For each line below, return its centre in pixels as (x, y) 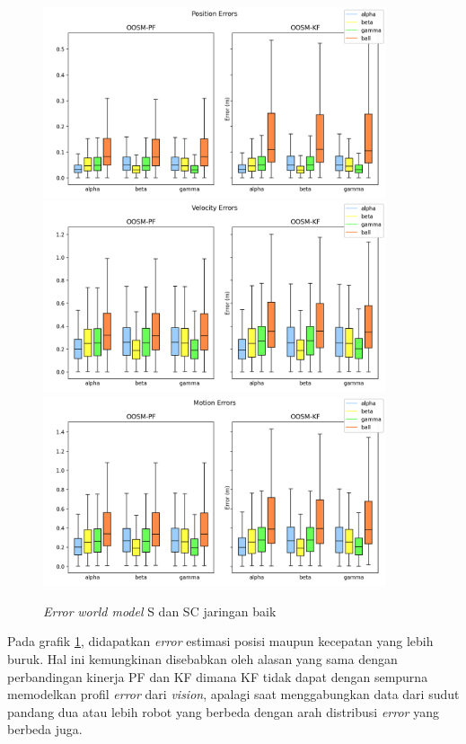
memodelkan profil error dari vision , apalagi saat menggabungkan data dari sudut (233, 694)
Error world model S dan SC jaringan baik (160, 611)
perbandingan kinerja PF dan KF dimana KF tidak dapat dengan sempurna (218, 676)
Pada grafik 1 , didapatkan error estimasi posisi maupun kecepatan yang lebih (220, 641)
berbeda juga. (45, 729)
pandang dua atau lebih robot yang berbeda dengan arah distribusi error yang (223, 711)
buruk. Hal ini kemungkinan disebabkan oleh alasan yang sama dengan (202, 658)
